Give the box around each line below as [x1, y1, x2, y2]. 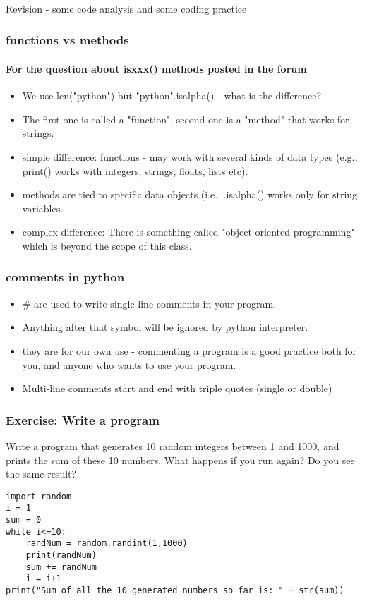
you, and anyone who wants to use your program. [22, 357, 236, 372]
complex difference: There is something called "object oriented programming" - [22, 224, 361, 239]
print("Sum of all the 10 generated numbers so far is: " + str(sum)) [6, 585, 344, 595]
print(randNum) [25, 550, 97, 560]
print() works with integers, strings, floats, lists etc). [22, 163, 248, 178]
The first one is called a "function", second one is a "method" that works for [22, 111, 349, 126]
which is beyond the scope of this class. [22, 238, 192, 253]
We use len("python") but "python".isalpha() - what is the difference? [22, 88, 322, 103]
